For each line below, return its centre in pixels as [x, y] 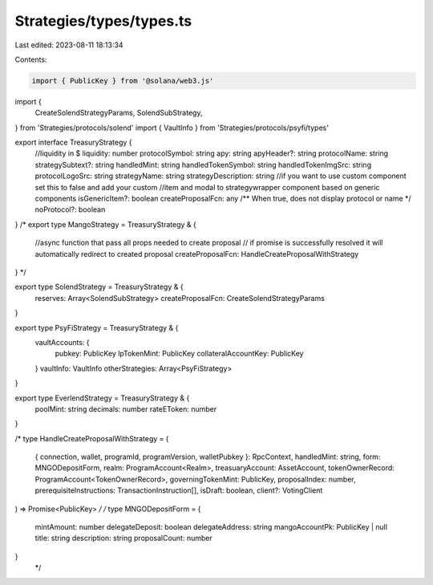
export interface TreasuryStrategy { [73, 142]
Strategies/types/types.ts [103, 21]
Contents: [31, 59]
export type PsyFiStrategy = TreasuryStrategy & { [97, 327]
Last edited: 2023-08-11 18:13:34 [69, 45]
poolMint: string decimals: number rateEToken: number [126, 408]
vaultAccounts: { [62, 342]
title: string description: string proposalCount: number [123, 538]
